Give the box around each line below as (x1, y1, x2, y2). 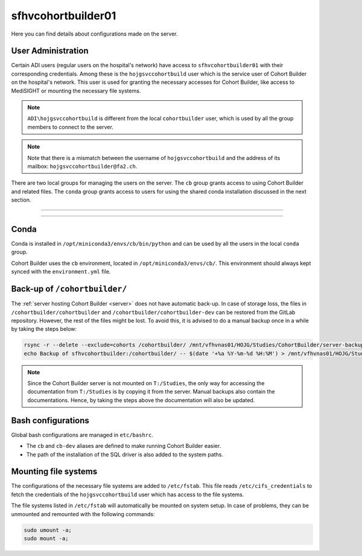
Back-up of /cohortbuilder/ (11, 284, 127, 294)
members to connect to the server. (27, 123, 114, 130)
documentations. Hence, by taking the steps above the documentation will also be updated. (27, 396, 255, 404)
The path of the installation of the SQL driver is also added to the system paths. (26, 450, 223, 458)
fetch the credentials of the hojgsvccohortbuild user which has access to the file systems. (11, 491, 244, 498)
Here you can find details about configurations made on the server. (11, 30, 178, 37)
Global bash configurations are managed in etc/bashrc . (11, 431, 153, 438)
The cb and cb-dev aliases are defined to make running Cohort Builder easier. (26, 443, 221, 450)
